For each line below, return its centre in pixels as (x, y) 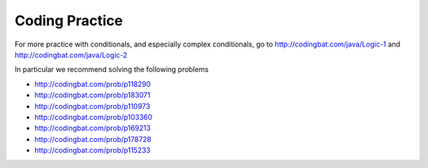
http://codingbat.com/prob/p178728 (93, 139)
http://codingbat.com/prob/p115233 (92, 151)
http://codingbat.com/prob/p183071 (92, 95)
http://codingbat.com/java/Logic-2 (71, 54)
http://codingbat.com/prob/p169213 (92, 128)
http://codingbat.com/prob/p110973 (92, 106)
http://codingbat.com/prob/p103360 (94, 117)
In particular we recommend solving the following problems (112, 69)
